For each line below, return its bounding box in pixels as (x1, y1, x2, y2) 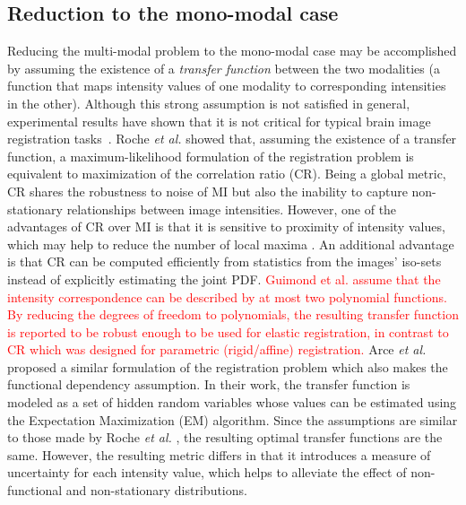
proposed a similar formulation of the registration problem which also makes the (7, 357, 448, 376)
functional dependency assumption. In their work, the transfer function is (7, 375, 410, 394)
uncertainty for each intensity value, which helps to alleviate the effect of (7, 463, 407, 482)
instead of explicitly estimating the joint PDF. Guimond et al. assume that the (7, 269, 441, 288)
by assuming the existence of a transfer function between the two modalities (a (7, 58, 440, 77)
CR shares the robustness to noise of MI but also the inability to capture (7, 181, 408, 200)
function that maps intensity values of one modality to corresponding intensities (7, 76, 446, 95)
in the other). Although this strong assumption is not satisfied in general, (7, 93, 410, 112)
